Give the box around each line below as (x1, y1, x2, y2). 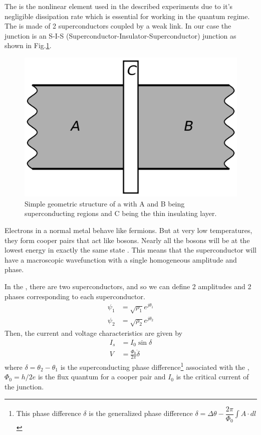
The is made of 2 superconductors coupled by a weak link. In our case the (5, 21, 231, 31)
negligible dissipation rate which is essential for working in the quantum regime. (5, 11, 250, 21)
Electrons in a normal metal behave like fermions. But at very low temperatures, (5, 225, 252, 236)
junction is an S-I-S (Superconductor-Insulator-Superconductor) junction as (5, 30, 236, 41)
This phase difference (16, 408, 81, 418)
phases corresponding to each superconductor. (5, 291, 145, 301)
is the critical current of (176, 371, 249, 382)
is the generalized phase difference (89, 408, 193, 418)
